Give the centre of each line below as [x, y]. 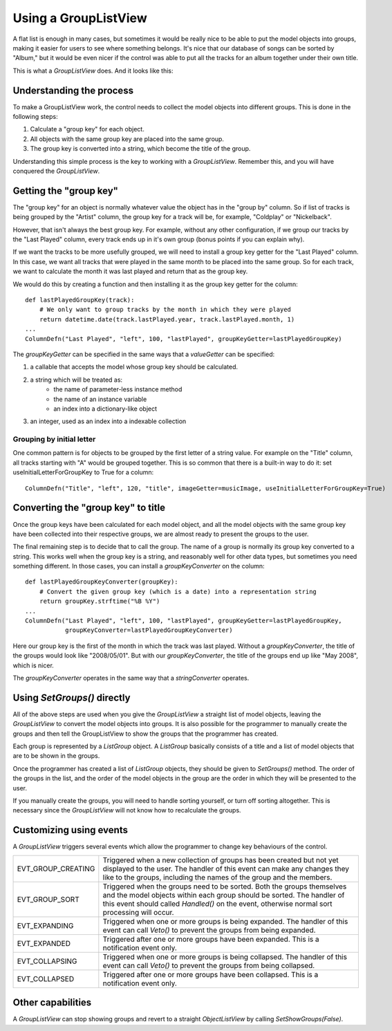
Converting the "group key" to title [89, 508]
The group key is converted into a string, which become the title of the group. [140, 149]
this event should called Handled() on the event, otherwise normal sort [217, 904]
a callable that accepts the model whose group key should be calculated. [134, 367]
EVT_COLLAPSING [47, 961]
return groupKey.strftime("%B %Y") [100, 601]
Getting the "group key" [66, 191]
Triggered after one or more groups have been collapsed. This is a [211, 974]
